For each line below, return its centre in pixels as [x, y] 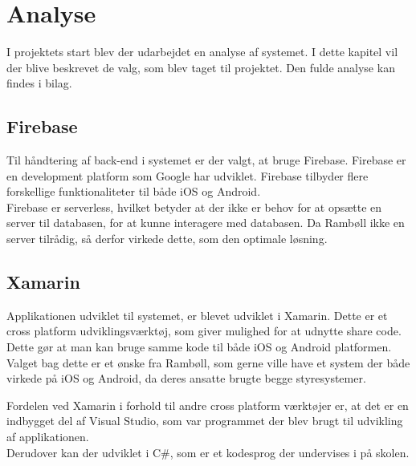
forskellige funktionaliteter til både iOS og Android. [134, 191]
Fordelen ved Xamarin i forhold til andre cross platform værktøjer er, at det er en [208, 405]
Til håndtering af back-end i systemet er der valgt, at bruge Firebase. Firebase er [206, 160]
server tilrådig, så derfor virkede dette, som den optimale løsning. [167, 239]
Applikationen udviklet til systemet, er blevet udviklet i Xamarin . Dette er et [197, 315]
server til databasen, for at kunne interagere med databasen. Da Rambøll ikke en [206, 223]
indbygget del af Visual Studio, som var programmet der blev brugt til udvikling [205, 421]
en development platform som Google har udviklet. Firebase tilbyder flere [188, 175]
